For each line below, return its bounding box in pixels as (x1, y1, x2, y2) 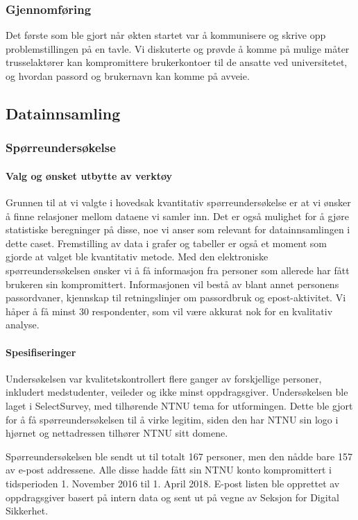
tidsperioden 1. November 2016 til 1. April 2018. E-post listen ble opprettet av (6, 476, 340, 490)
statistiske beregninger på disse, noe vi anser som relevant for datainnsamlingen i (6, 222, 350, 237)
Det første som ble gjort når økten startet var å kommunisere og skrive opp (6, 28, 326, 42)
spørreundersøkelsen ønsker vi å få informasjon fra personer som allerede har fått (6, 262, 350, 277)
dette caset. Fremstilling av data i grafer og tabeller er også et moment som (6, 235, 327, 250)
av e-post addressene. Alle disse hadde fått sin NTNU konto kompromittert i (6, 462, 332, 477)
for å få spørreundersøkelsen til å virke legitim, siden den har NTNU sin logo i (6, 412, 339, 426)
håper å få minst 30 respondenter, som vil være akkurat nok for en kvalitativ (6, 303, 333, 318)
